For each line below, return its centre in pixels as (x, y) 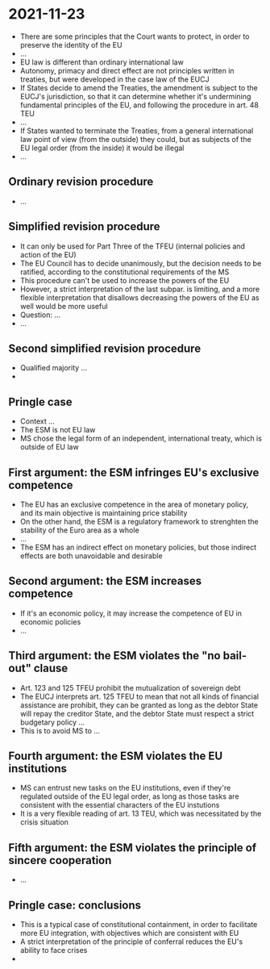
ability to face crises (54, 950)
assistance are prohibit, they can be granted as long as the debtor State (139, 705)
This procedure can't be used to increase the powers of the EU (125, 280)
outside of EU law (49, 447)
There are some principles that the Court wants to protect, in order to (135, 36)
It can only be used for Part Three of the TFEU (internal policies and (133, 246)
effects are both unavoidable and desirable (91, 556)
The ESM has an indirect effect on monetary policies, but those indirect (138, 547)
